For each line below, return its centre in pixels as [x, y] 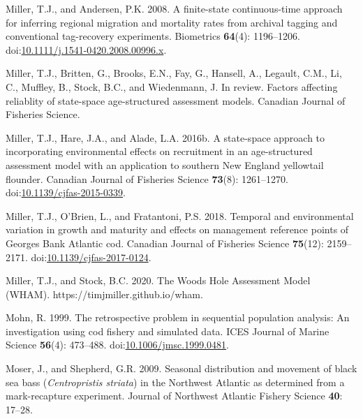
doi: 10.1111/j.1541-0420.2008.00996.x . [86, 49]
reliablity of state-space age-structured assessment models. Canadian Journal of [176, 100]
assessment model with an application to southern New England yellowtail [165, 164]
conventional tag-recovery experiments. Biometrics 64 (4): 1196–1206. [153, 36]
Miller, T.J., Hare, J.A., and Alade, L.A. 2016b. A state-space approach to [165, 137]
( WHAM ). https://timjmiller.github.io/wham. [104, 294]
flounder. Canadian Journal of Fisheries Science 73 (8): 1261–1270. [147, 178]
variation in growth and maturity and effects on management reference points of [177, 229]
